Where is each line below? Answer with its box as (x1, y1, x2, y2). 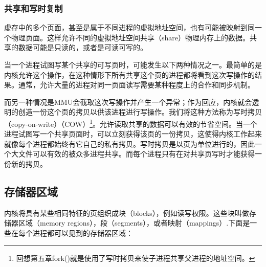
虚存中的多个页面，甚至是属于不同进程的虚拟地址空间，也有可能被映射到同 (4, 22, 255, 33)
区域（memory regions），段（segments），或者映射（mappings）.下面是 (18, 217, 250, 228)
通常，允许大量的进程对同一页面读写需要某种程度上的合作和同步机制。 (18, 79, 255, 90)
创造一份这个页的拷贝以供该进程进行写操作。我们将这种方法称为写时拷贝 (18, 106, 262, 117)
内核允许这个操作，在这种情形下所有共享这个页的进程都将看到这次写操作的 (4, 69, 255, 80)
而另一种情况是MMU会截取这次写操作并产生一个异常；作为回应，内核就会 (4, 96, 252, 107)
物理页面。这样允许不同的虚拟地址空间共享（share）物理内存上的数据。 (11, 32, 250, 42)
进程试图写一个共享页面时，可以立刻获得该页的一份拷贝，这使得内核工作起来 (4, 128, 262, 139)
